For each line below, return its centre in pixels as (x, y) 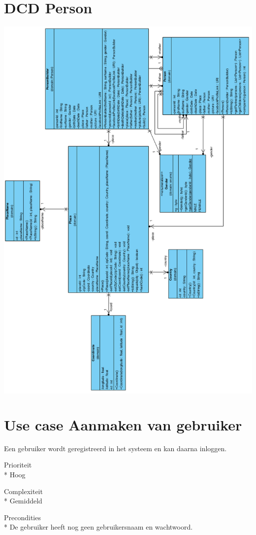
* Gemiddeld (23, 501)
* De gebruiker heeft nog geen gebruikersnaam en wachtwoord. (98, 527)
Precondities (22, 517)
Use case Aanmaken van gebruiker (123, 424)
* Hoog (15, 475)
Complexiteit (23, 491)
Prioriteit (18, 465)
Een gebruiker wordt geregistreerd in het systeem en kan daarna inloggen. (115, 448)
